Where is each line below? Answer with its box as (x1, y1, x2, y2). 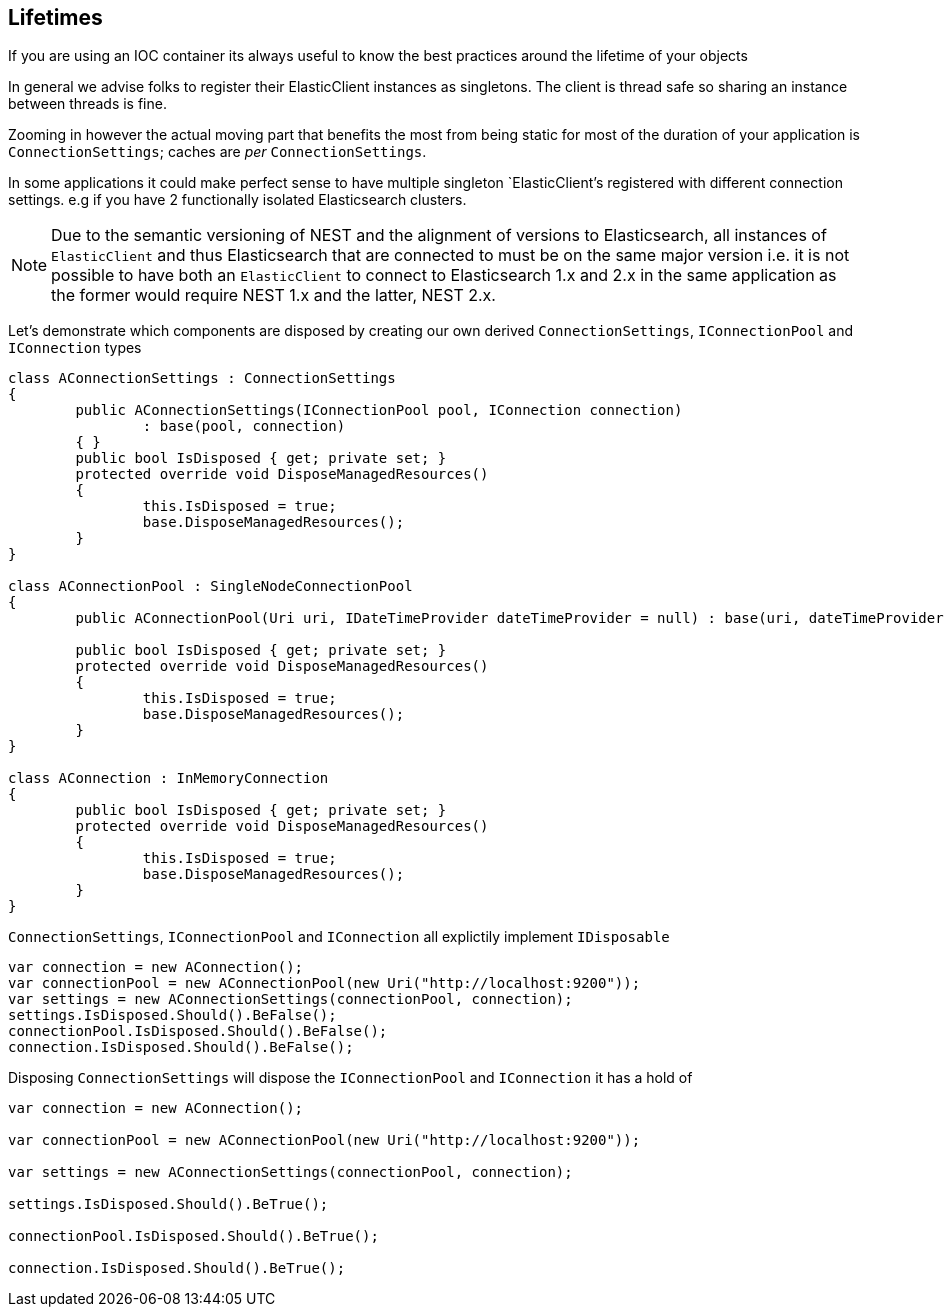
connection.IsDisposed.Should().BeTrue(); (8, 1260, 346, 1277)
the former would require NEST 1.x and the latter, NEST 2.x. (51, 285, 496, 306)
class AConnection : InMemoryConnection (8, 770, 329, 787)
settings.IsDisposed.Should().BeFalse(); (8, 1007, 337, 1024)
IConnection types (8, 339, 142, 357)
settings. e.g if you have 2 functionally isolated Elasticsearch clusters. (8, 191, 467, 209)
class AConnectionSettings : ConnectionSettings (8, 370, 396, 387)
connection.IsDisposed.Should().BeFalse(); (8, 1039, 354, 1056)
